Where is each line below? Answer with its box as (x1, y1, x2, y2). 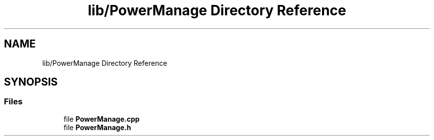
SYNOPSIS (4, 76, 58, 89)
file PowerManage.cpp (63, 114, 140, 123)
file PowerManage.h (63, 123, 131, 132)
